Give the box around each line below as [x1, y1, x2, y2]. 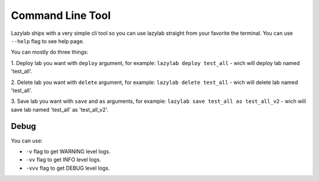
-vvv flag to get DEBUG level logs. [25, 164, 110, 172]
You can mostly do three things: [11, 49, 89, 56]
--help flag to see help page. [11, 37, 84, 44]
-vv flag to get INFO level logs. [25, 156, 102, 163]
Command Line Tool [11, 9, 111, 22]
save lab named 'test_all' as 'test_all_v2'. [11, 106, 109, 113]
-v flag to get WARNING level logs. [25, 148, 110, 155]
